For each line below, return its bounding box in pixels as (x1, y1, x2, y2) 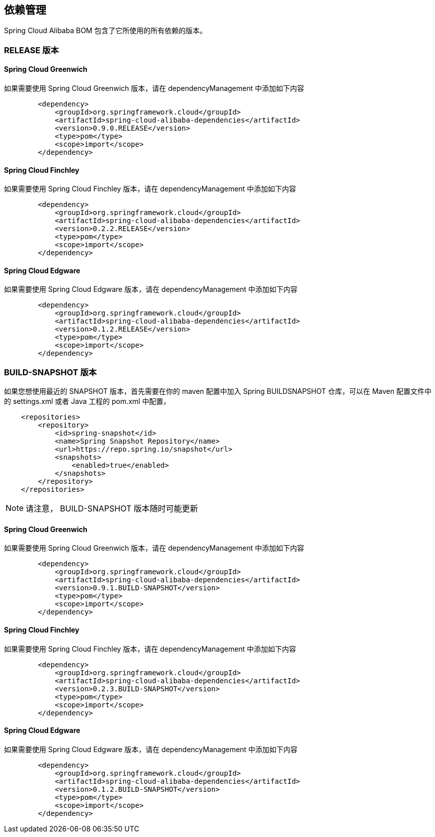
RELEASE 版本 (4, 45, 59, 55)
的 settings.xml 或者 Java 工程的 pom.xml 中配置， (4, 397, 171, 406)
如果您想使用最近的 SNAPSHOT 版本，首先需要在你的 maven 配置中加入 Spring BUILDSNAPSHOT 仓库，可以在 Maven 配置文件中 (4, 387, 431, 396)
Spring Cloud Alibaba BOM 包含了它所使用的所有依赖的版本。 (4, 26, 207, 35)
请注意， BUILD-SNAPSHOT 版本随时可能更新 (26, 503, 198, 514)
